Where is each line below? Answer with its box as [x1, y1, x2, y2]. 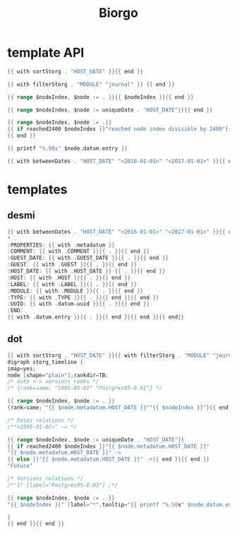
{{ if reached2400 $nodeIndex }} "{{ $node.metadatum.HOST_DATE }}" [7, 443, 210, 450]
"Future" [7, 463, 33, 470]
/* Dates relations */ [7, 417, 74, 424]
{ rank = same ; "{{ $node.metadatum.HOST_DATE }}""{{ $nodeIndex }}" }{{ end [7, 404, 229, 411]
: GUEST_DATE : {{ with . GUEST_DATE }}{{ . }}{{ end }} [7, 254, 169, 262]
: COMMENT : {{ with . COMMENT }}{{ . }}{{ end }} [7, 248, 150, 255]
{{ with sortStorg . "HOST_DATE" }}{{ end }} [7, 68, 143, 75]
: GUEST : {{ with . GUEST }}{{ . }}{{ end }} [7, 261, 138, 268]
